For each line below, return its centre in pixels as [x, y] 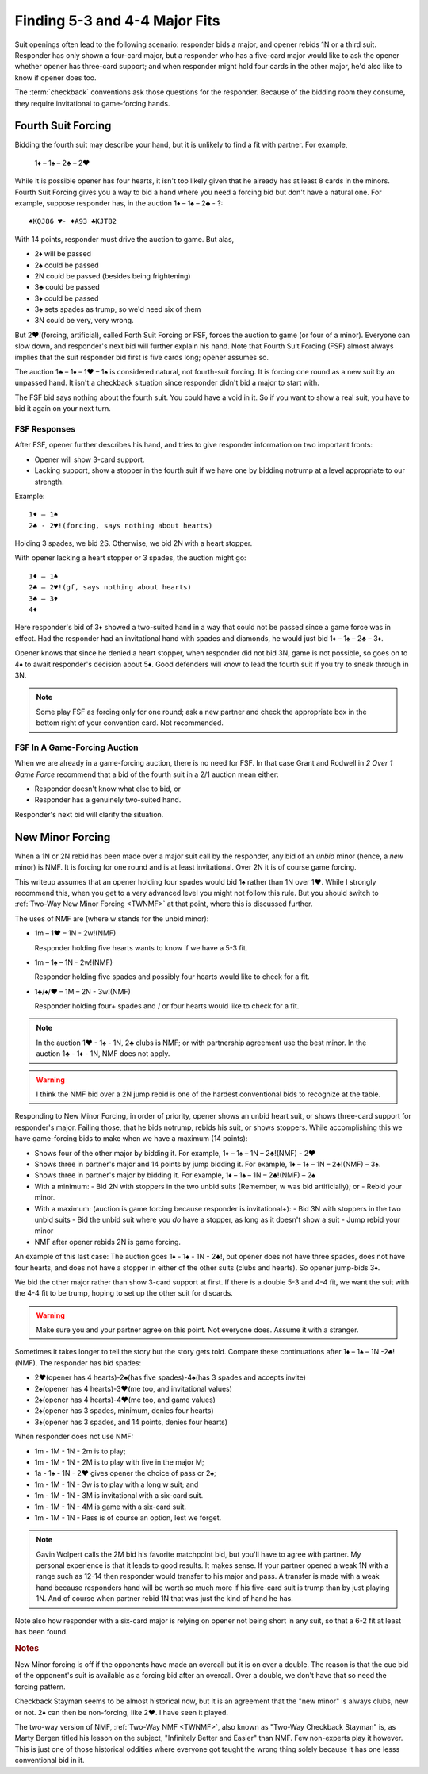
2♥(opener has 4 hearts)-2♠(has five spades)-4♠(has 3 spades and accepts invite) [170, 1377]
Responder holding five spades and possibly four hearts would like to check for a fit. [172, 977]
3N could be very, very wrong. [84, 321]
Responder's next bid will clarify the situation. [89, 814]
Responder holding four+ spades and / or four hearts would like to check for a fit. [167, 1006]
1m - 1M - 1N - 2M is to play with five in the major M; [119, 1462]
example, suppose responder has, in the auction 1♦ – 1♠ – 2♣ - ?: [119, 203]
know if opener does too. [55, 77]
